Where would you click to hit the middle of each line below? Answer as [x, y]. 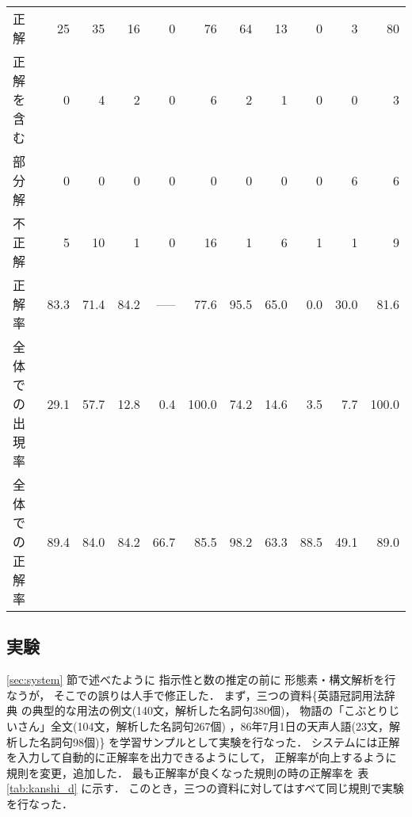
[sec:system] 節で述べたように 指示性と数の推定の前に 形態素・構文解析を [196, 680]
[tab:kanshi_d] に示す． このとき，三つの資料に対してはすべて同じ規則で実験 [205, 788]
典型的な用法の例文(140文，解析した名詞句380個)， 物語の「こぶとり [210, 710]
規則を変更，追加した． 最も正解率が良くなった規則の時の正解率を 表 [188, 772]
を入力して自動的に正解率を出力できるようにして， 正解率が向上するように [202, 757]
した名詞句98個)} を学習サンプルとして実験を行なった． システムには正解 [208, 741]
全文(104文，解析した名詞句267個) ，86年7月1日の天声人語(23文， [220, 725]
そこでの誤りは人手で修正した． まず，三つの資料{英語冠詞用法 [219, 695]
